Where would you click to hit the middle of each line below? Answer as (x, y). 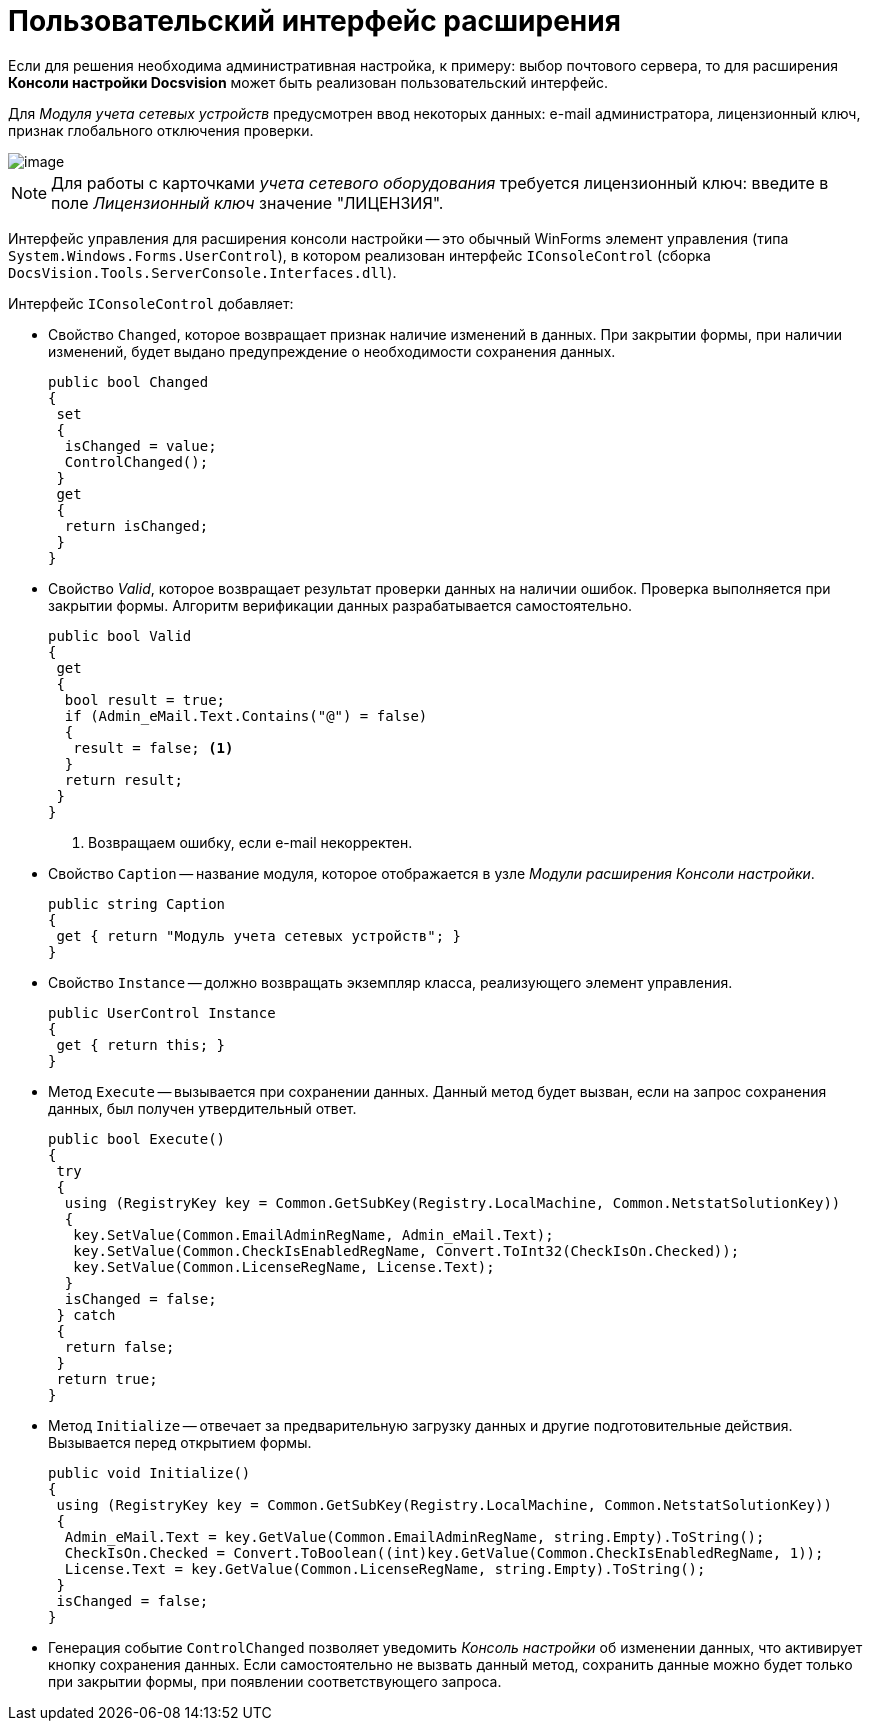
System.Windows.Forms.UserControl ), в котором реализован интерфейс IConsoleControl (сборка (359, 255)
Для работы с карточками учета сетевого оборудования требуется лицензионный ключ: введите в (440, 182)
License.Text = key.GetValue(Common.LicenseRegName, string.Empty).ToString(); (385, 1568)
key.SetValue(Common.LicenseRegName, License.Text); (284, 1266)
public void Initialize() (149, 1472)
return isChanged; (136, 525)
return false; (119, 1346)
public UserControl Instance (162, 1012)
